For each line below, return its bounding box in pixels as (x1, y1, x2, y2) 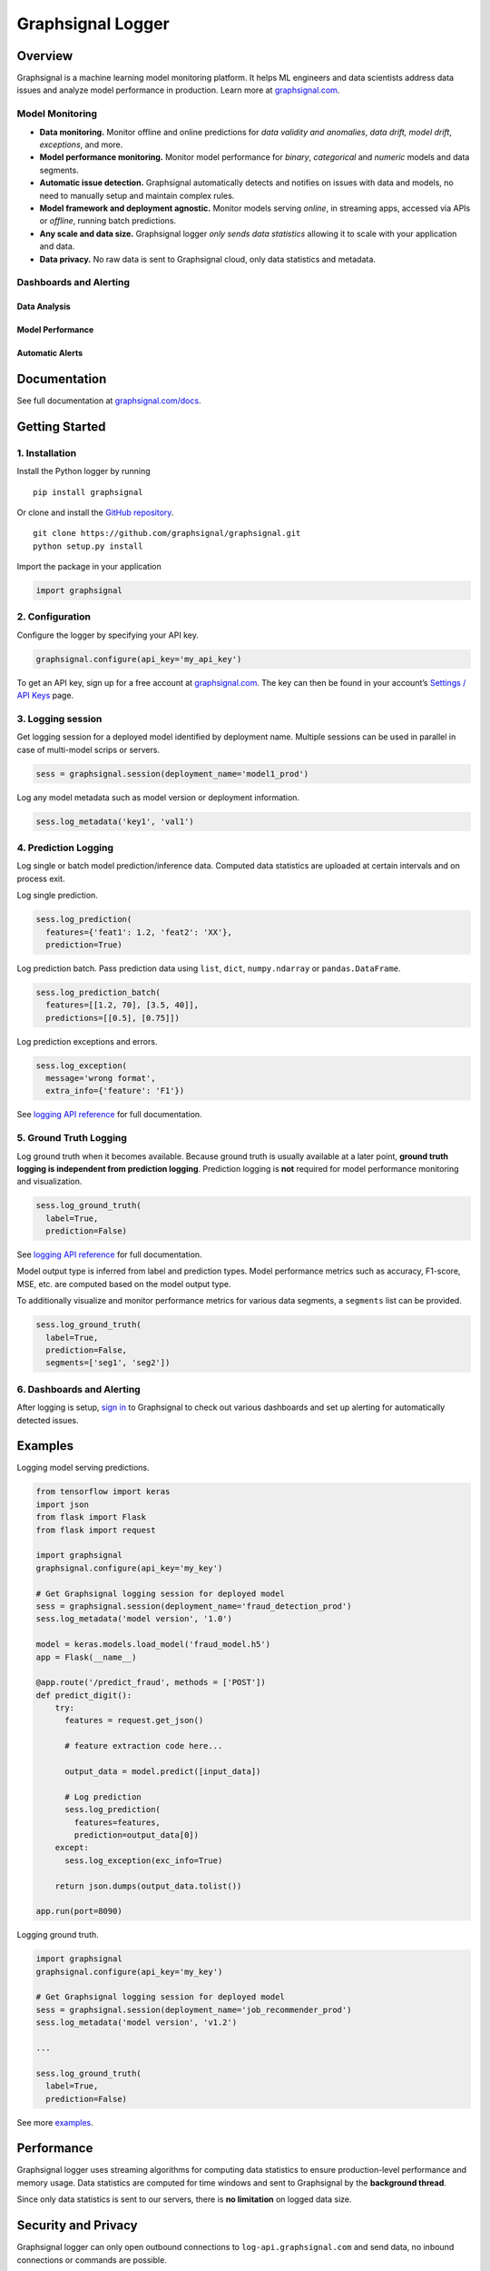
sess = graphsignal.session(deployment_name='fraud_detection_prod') (35, 1601, 352, 1612)
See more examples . (16, 2117, 94, 2127)
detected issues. (16, 1414, 79, 1425)
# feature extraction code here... (64, 1740, 223, 1751)
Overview (16, 48, 73, 64)
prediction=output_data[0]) (73, 1830, 200, 1840)
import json (35, 1499, 90, 1510)
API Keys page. (16, 690, 74, 701)
